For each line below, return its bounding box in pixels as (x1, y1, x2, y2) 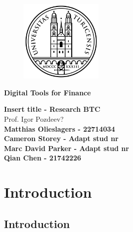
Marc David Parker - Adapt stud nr (4, 143, 129, 153)
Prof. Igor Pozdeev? (4, 114, 64, 124)
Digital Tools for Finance (4, 87, 91, 97)
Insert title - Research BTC (4, 104, 100, 114)
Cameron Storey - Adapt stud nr (4, 133, 119, 144)
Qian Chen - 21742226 (4, 153, 82, 163)
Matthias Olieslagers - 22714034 (4, 123, 115, 134)
